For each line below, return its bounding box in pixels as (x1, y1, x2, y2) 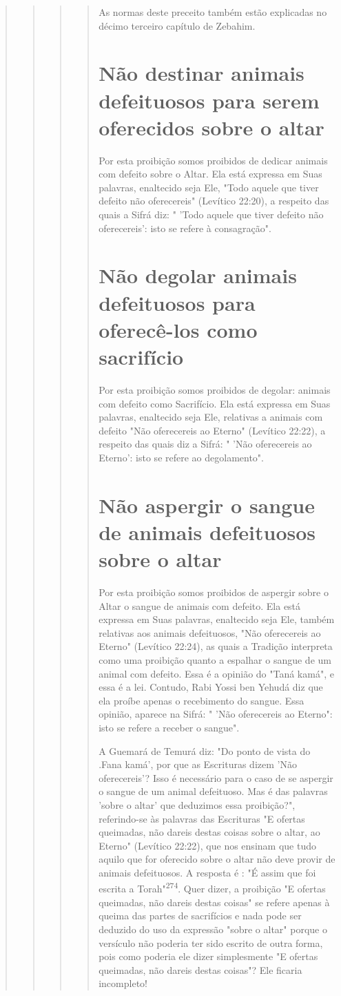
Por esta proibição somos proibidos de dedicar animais (99, 153, 328, 167)
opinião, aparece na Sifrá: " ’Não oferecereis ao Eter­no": (99, 707, 333, 721)
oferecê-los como (99, 315, 258, 343)
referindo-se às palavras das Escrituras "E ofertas (99, 811, 305, 825)
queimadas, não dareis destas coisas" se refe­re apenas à (99, 894, 330, 909)
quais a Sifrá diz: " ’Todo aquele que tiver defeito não (99, 207, 324, 222)
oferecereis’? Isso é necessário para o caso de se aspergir (99, 770, 333, 785)
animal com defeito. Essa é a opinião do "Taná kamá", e (99, 666, 334, 680)
